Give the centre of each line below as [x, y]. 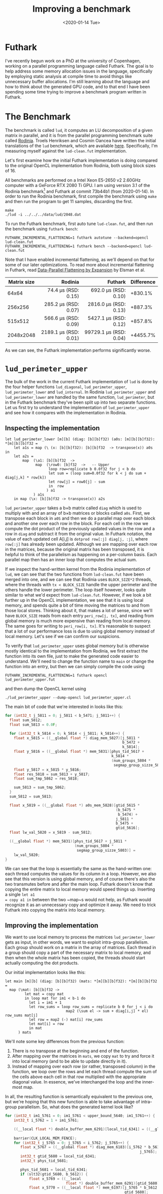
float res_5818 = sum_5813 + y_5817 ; [52, 774]
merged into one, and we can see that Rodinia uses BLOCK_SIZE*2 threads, [79, 579]
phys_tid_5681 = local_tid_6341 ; [54, 1170]
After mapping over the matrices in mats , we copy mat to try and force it [83, 1056]
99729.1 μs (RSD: [105, 332]
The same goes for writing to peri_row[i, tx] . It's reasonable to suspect [78, 626]
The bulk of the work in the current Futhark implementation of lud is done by [81, 382]
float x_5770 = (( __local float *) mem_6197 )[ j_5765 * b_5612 [93, 1188]
